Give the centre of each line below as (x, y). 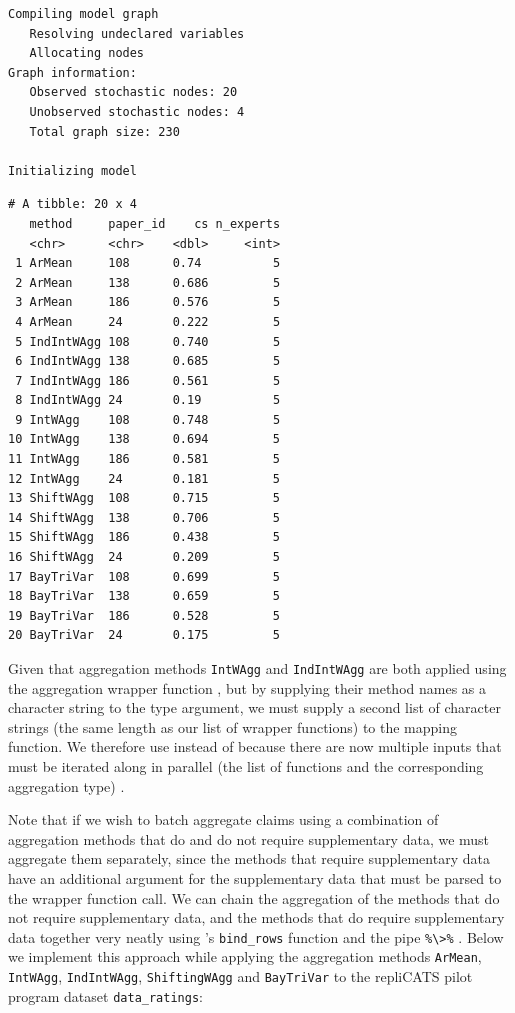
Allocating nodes (87, 53)
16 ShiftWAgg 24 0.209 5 (144, 557)
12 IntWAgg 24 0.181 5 (144, 478)
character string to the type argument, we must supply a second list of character (254, 707)
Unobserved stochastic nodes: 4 (137, 111)
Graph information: (72, 72)
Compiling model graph (83, 14)
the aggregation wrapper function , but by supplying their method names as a (247, 687)
